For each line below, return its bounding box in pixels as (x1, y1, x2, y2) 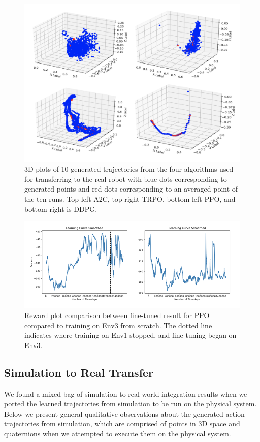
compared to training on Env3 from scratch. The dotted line (24, 320, 212, 330)
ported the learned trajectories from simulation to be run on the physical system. (4, 398, 257, 409)
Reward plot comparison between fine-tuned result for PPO (24, 310, 210, 321)
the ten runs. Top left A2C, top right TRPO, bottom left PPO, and (24, 193, 236, 204)
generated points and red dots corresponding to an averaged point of (24, 183, 238, 194)
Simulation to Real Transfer (4, 364, 154, 380)
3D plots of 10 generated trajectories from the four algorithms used (24, 164, 234, 174)
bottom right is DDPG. (24, 203, 97, 214)
